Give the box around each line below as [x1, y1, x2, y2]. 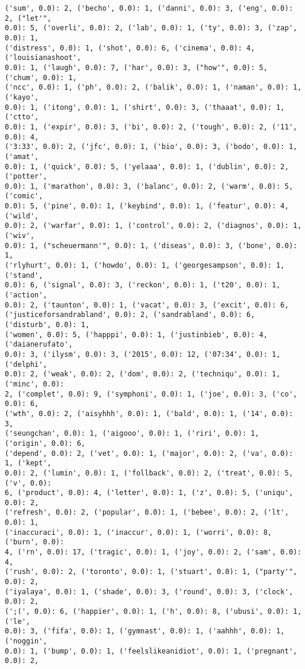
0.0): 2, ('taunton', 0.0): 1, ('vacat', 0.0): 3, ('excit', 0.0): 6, [5, 300, 289, 309]
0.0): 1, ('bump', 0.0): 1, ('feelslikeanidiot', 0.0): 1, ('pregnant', [5, 646, 297, 655]
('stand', [5, 271, 43, 280]
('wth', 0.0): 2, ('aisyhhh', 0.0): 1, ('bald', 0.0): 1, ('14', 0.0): [5, 409, 293, 418]
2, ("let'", [5, 14, 52, 23]
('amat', [5, 152, 39, 161]
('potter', [5, 172, 47, 181]
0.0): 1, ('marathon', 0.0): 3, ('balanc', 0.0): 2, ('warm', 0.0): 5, [5, 182, 293, 191]
